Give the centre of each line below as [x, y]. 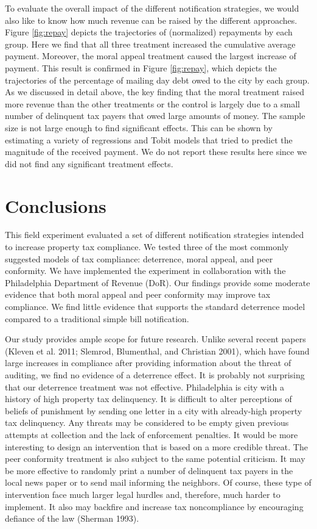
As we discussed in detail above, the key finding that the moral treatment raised [155, 92]
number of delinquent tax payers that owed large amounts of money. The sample [155, 116]
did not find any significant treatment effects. [89, 163]
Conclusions [56, 205]
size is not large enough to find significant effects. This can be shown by [139, 127]
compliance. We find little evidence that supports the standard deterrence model [155, 306]
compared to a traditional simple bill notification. [97, 318]
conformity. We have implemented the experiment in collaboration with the [145, 271]
